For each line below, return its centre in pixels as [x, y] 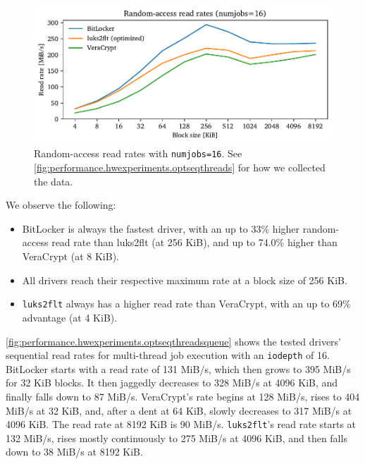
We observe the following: [61, 205]
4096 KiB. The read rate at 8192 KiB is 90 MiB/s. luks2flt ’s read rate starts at [181, 424]
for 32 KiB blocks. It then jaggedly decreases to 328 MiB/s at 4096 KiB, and [172, 383]
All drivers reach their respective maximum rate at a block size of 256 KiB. [185, 280]
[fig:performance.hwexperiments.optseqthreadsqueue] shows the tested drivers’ [174, 341]
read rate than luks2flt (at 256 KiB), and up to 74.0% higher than [194, 242]
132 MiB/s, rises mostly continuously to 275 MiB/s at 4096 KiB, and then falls [177, 438]
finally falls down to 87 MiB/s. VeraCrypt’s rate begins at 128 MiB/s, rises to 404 [183, 396]
